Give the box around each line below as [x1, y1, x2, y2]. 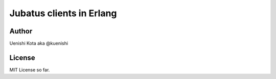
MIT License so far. [9, 66, 50, 73]
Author [9, 27, 33, 35]
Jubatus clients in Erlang [9, 8, 117, 19]
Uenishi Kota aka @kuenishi [9, 41, 68, 47]
